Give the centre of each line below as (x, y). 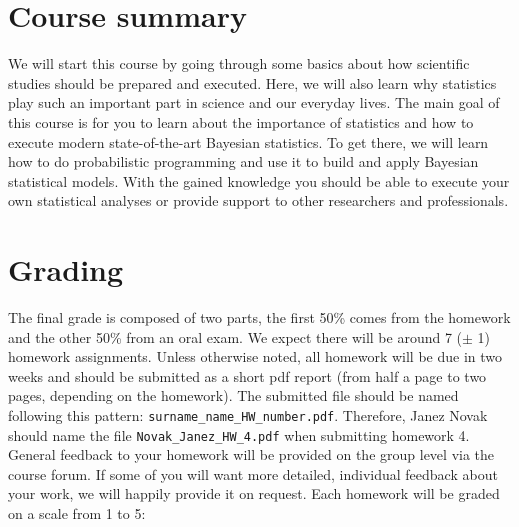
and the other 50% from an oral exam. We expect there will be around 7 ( (235, 336)
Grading (66, 269)
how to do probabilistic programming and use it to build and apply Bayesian (243, 161)
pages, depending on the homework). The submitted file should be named (233, 395)
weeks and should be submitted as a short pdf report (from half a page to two (247, 375)
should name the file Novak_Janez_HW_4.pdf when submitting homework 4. (239, 434)
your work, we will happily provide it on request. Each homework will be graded (254, 493)
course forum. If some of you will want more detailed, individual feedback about (253, 473)
